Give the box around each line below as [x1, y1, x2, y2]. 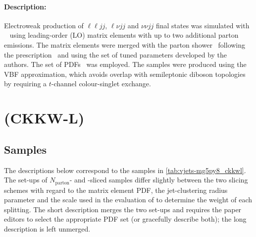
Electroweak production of [4, 20, 84, 30]
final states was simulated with [155, 20, 250, 30]
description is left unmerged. [4, 223, 91, 234]
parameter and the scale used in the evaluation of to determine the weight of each [4, 194, 253, 205]
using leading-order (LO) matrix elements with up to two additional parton [9, 30, 239, 40]
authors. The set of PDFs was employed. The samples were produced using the [4, 59, 247, 69]
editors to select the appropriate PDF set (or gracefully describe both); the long [4, 214, 247, 224]
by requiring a [4, 78, 47, 89]
